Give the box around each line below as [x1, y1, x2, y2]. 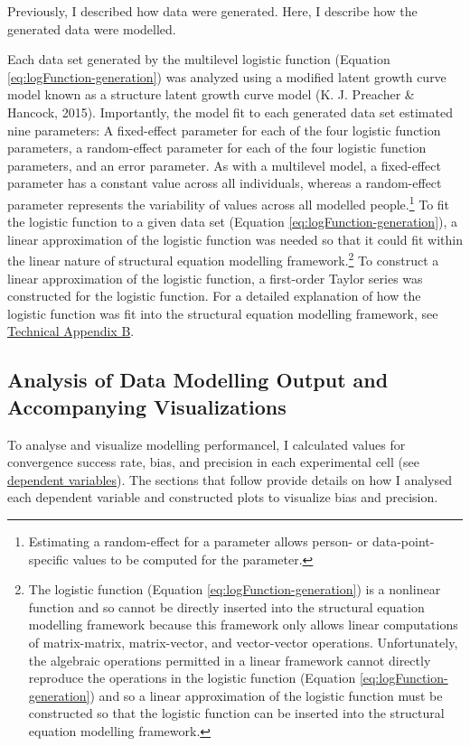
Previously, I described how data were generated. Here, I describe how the [7, 2, 418, 20]
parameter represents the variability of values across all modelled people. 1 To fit [7, 191, 450, 213]
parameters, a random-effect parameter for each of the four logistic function [7, 138, 427, 157]
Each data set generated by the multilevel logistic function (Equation [7, 50, 390, 69]
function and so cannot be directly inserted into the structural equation [28, 597, 425, 616]
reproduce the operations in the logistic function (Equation [28, 668, 356, 687]
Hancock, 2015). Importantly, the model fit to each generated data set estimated [7, 102, 453, 121]
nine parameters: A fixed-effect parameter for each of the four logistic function [7, 120, 441, 139]
